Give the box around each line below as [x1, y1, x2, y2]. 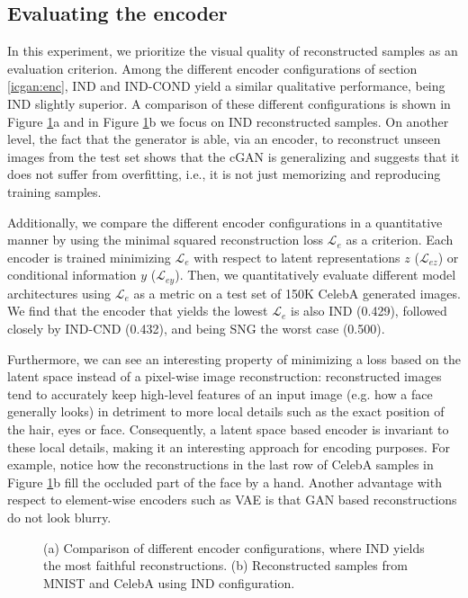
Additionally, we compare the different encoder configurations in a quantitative [7, 212, 443, 231]
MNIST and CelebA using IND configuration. [43, 573, 295, 592]
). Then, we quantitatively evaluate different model [175, 265, 456, 284]
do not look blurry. [7, 507, 112, 526]
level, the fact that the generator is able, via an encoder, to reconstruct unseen [7, 129, 441, 148]
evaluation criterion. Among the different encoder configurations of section [7, 58, 418, 77]
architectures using [7, 283, 111, 302]
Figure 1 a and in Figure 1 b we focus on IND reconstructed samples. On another [7, 112, 449, 130]
